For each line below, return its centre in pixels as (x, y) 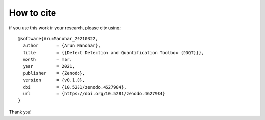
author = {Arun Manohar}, (62, 46)
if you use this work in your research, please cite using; (65, 28)
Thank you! (20, 112)
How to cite (33, 13)
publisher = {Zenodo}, (54, 73)
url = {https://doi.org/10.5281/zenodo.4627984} (94, 94)
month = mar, (48, 60)
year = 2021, (49, 66)
